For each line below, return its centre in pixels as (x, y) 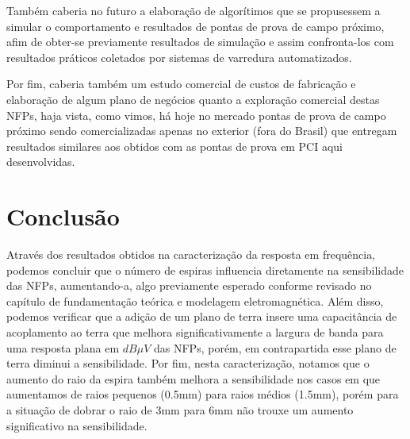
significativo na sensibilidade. (77, 425)
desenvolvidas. (41, 162)
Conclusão (63, 216)
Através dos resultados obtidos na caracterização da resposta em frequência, (191, 254)
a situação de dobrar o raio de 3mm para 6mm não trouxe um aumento (180, 410)
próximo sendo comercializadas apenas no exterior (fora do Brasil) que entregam (202, 131)
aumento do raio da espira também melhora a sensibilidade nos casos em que (194, 378)
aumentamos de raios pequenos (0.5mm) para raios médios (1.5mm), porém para (203, 394)
